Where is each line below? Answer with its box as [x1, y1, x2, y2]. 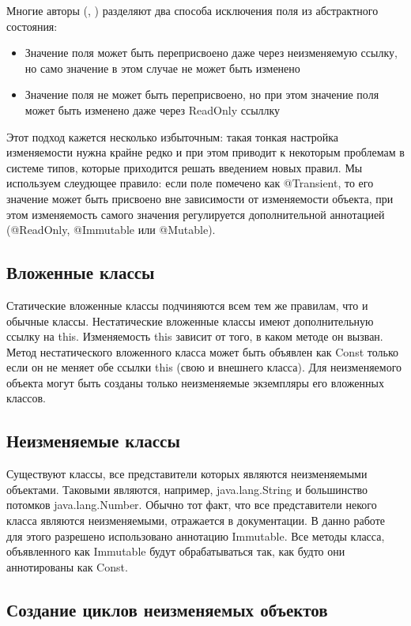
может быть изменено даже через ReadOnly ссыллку [25, 101, 281, 118]
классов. [6, 390, 46, 406]
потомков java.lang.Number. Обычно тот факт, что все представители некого [6, 496, 377, 513]
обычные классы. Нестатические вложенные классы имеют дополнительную [6, 312, 374, 329]
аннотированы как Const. [6, 558, 128, 575]
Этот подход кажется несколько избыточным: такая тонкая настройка [6, 128, 338, 145]
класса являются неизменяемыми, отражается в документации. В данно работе [6, 512, 385, 529]
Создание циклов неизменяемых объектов [6, 597, 328, 621]
